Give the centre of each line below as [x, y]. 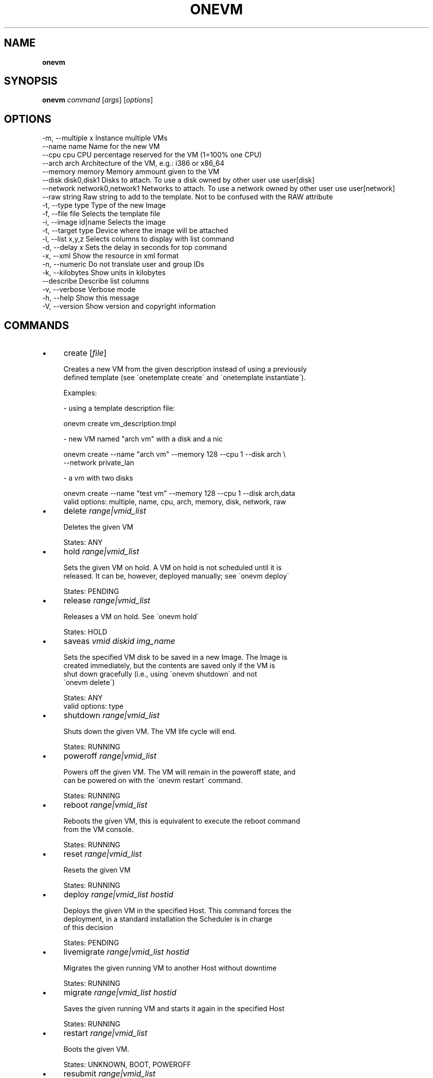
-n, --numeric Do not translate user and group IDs [123, 264]
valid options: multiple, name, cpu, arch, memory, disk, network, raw [175, 502]
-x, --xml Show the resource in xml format [110, 256]
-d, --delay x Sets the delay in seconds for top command [134, 247]
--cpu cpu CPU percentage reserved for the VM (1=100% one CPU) [152, 155]
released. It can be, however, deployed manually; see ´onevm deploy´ [176, 576]
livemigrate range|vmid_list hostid [126, 952]
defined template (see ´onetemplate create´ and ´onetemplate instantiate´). [185, 378]
